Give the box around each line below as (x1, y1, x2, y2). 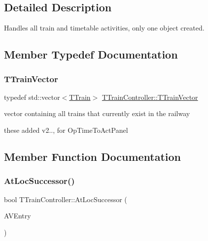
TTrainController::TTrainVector (102, 91, 198, 102)
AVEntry (4, 211, 31, 221)
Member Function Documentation (4, 149, 181, 164)
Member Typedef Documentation (4, 47, 178, 62)
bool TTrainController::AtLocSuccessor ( (4, 194, 127, 204)
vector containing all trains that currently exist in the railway (4, 108, 190, 119)
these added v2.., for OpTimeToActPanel (4, 124, 128, 135)
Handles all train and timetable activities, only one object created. (4, 23, 205, 33)
